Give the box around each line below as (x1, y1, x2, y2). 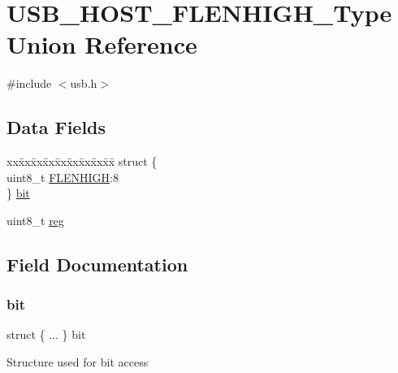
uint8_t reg (6, 211, 64, 228)
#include (6, 75, 52, 92)
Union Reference (6, 28, 197, 61)
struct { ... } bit (6, 326, 86, 343)
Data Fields (6, 115, 106, 140)
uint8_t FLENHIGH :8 (6, 168, 119, 185)
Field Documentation (6, 251, 188, 276)
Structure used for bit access (6, 353, 149, 371)
